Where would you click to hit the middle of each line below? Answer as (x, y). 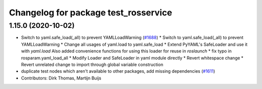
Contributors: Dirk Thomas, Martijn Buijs (61, 78)
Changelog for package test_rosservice (90, 13)
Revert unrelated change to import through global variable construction (92, 64)
